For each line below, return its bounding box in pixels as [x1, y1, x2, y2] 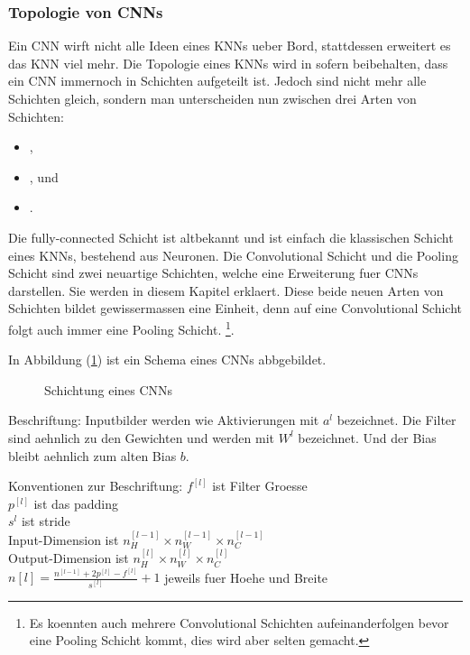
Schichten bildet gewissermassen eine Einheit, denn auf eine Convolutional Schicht [8, 299, 462, 318]
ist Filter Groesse [212, 476, 308, 495]
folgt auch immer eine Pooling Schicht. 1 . [8, 317, 235, 338]
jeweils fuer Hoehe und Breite [164, 567, 328, 586]
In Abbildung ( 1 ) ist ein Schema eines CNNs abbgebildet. [8, 350, 327, 369]
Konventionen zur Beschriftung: [8, 476, 183, 495]
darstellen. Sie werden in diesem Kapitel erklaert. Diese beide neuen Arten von [8, 281, 444, 300]
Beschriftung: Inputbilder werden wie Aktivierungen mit [8, 411, 319, 429]
